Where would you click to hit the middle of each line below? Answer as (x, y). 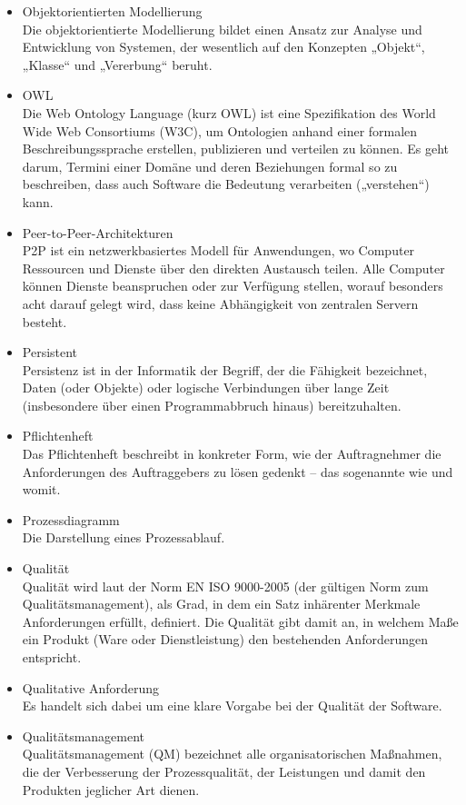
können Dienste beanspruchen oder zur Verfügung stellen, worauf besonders (233, 286)
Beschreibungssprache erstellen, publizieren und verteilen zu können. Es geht (235, 149)
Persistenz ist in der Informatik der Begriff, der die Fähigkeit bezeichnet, (225, 369)
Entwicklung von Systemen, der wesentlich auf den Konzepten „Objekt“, (223, 47)
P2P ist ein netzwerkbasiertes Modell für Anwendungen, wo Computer (218, 250)
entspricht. (52, 657)
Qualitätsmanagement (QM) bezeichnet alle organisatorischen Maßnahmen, (232, 754)
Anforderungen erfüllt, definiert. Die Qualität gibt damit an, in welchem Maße (240, 621)
